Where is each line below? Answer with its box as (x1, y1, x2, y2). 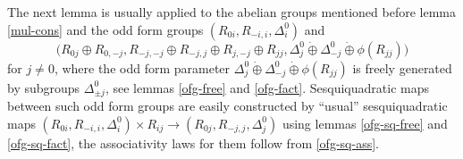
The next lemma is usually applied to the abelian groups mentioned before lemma (7, 3, 456, 21)
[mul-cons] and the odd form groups (7, 20, 204, 38)
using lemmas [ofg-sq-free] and (282, 113, 448, 132)
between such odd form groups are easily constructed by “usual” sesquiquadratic (7, 96, 448, 115)
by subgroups (7, 78, 80, 96)
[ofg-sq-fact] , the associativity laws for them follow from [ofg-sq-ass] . (7, 133, 379, 152)
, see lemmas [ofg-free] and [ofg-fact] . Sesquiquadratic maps (105, 78, 429, 96)
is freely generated (352, 58, 452, 77)
